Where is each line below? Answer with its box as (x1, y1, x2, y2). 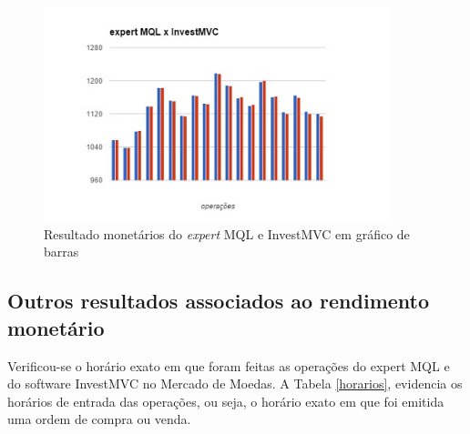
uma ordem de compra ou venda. (7, 409, 191, 429)
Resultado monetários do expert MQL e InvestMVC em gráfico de (44, 224, 410, 243)
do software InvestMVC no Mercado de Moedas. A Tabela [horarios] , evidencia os (7, 374, 463, 393)
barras (44, 242, 79, 261)
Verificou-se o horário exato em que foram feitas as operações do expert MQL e (7, 356, 450, 375)
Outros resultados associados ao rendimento (7, 287, 430, 315)
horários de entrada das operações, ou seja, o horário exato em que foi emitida (7, 391, 444, 410)
